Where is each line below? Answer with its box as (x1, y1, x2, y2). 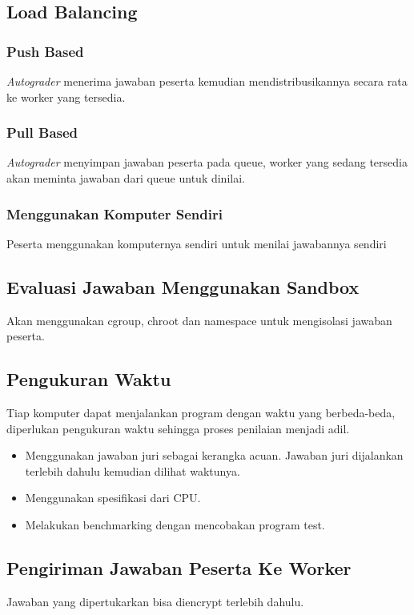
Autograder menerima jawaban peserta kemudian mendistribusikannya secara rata (6, 73, 408, 89)
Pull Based (6, 123, 78, 143)
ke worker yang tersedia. (6, 88, 126, 105)
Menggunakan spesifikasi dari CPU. (25, 489, 201, 506)
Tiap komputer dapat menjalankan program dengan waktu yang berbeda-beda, (6, 404, 396, 420)
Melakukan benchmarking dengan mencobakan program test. (25, 516, 325, 533)
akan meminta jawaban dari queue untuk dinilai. (6, 170, 245, 186)
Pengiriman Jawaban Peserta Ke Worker (6, 555, 352, 580)
